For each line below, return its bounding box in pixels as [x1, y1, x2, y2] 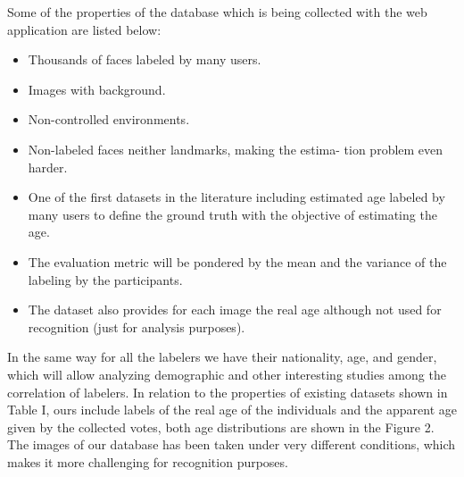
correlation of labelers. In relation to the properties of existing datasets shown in [7, 382, 448, 401]
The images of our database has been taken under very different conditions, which [7, 435, 456, 454]
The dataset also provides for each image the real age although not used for [28, 300, 442, 319]
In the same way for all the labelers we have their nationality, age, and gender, [7, 347, 437, 366]
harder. [28, 157, 68, 176]
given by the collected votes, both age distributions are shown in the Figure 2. [7, 417, 435, 436]
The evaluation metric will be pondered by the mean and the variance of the [28, 252, 447, 271]
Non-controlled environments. [28, 110, 190, 129]
